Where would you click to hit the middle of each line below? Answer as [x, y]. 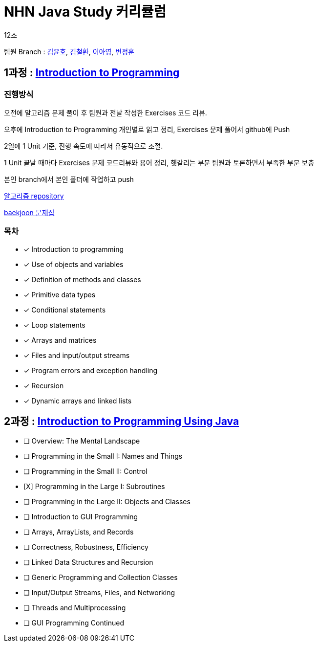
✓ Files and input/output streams [77, 355]
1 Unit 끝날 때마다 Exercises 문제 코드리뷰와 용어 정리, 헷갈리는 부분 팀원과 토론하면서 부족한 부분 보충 [159, 162]
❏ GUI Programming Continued [74, 623]
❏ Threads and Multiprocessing [75, 607]
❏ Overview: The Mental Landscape [82, 441]
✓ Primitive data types [60, 294]
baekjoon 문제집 [29, 212]
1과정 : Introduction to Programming [92, 73]
